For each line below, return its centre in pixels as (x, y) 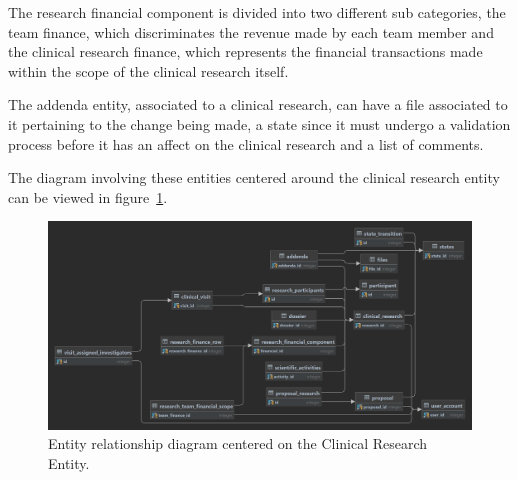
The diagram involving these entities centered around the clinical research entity (254, 177)
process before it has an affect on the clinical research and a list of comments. (246, 143)
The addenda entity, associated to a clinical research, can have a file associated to (258, 104)
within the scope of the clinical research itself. (148, 70)
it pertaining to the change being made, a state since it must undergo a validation (259, 123)
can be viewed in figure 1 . (88, 196)
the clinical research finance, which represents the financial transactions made (245, 51)
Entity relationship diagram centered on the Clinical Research (238, 443)
